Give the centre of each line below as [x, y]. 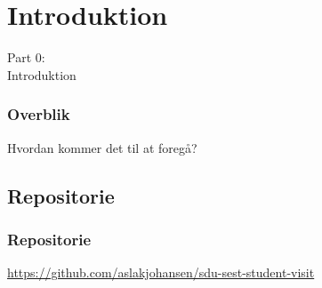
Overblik [39, 114]
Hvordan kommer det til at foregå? [102, 147]
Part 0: [26, 57]
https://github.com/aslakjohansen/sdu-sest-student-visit [161, 272]
